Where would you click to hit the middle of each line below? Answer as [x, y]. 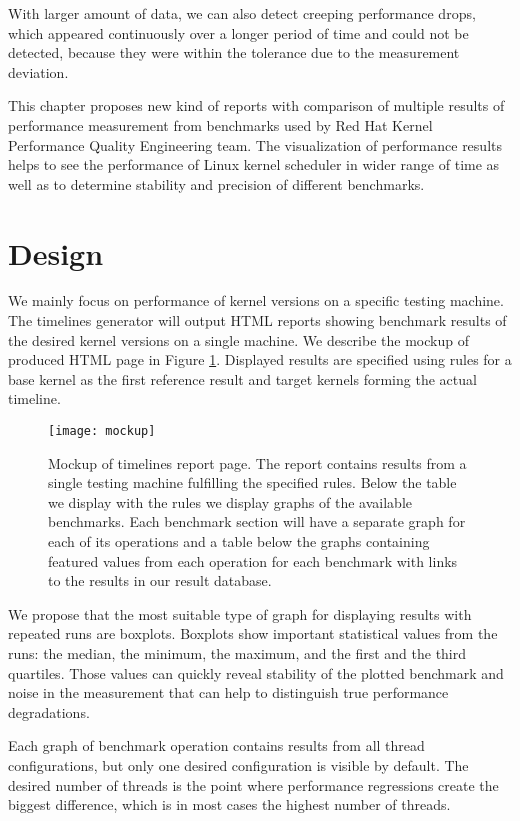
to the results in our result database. [160, 580]
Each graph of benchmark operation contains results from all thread [216, 745]
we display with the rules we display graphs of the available [230, 501]
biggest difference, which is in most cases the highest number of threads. [229, 804]
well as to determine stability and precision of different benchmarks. [216, 183]
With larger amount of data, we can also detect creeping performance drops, [242, 13]
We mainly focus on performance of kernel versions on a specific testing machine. [256, 300]
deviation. [38, 71]
